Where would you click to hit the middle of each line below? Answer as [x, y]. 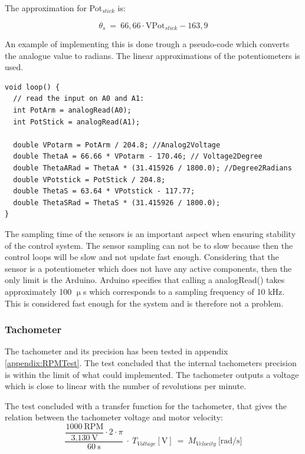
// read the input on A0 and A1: [79, 99]
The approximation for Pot [54, 8]
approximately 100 [38, 291]
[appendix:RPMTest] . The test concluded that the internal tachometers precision [151, 362]
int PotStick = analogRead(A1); [77, 122]
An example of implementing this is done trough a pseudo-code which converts [147, 44]
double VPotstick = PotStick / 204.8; [89, 180]
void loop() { [32, 87]
